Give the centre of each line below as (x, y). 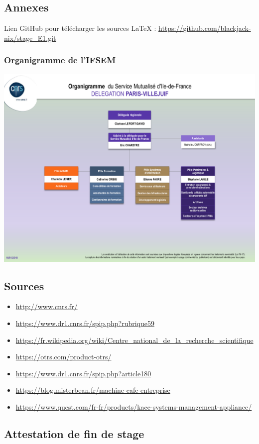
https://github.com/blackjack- (205, 28)
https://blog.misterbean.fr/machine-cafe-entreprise (93, 390)
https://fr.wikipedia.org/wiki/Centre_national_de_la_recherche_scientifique (134, 340)
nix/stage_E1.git (30, 38)
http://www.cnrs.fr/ (47, 306)
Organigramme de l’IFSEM (60, 60)
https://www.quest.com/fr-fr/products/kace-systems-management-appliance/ (134, 406)
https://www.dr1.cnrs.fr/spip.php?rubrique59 (85, 323)
